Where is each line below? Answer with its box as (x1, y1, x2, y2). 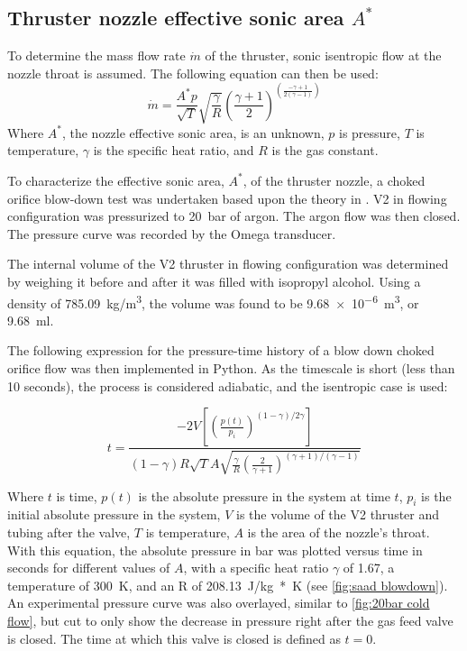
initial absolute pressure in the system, (7, 505, 221, 524)
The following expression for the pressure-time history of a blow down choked (7, 341, 435, 360)
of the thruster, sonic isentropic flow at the (205, 46, 442, 65)
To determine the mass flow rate (7, 46, 186, 65)
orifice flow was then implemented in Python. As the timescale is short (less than (7, 358, 455, 377)
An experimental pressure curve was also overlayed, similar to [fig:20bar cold (7, 593, 430, 612)
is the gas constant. (271, 141, 379, 160)
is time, (56, 486, 97, 505)
